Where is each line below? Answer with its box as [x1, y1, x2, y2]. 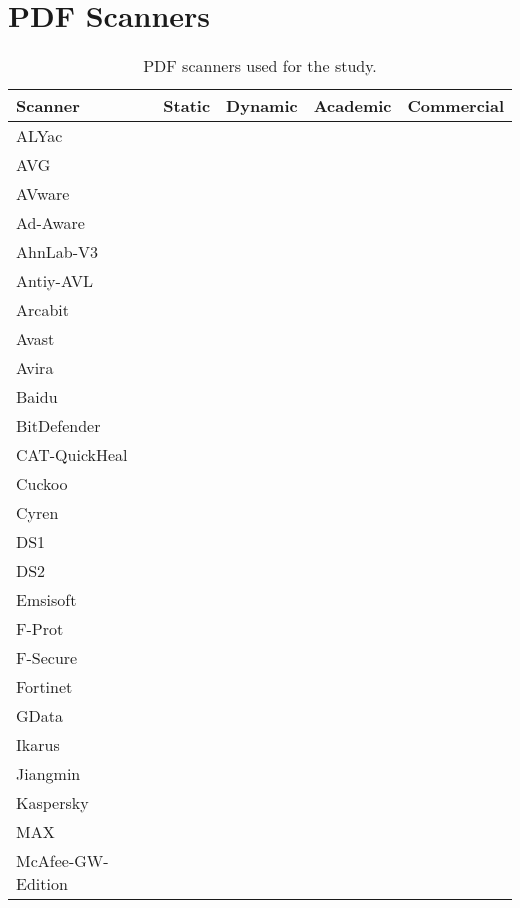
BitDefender [16, 414, 101, 438]
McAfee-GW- [16, 849, 109, 873]
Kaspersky [16, 791, 89, 815]
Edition [16, 872, 68, 896]
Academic [313, 94, 392, 118]
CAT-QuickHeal [16, 443, 128, 467]
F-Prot [16, 617, 64, 641]
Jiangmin [16, 762, 81, 786]
